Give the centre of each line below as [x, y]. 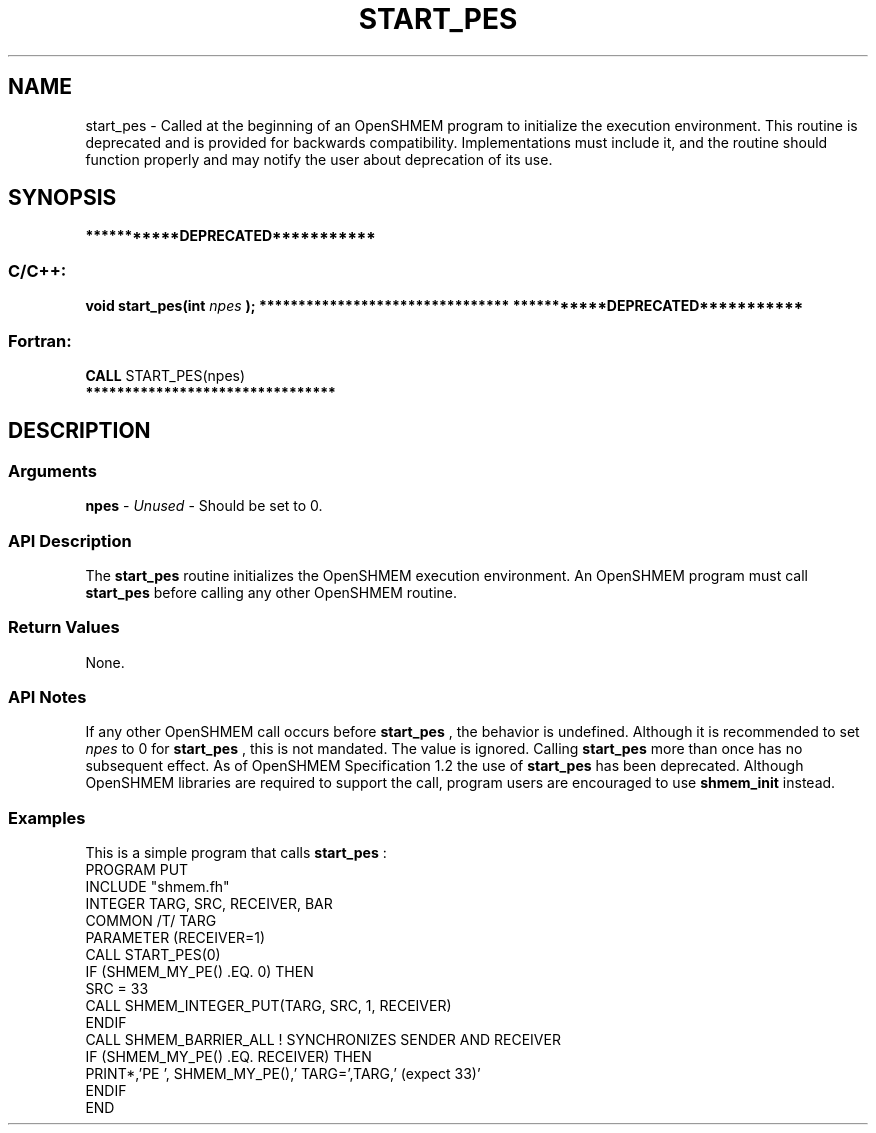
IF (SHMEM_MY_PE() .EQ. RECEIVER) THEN [228, 1057]
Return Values [64, 627]
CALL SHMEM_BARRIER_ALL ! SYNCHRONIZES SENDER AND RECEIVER [323, 1040]
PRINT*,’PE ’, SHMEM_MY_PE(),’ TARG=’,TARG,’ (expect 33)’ [283, 1074]
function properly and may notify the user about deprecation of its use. [319, 159]
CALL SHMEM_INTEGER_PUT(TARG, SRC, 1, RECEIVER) [268, 1006]
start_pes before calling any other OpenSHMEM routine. [271, 592]
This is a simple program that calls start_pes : [236, 853]
